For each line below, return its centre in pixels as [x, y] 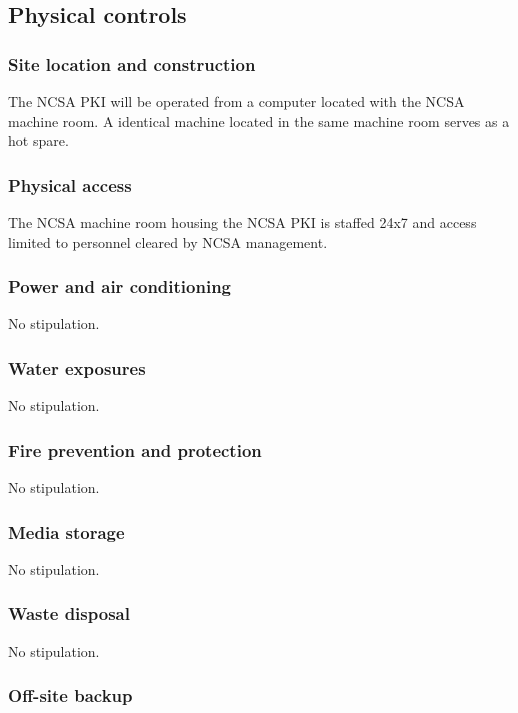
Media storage [66, 531]
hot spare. [38, 140]
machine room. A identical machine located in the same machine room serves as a [259, 120]
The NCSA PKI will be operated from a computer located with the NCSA [236, 101]
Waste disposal [69, 613]
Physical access [70, 184]
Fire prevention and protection [135, 449]
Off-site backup [70, 695]
